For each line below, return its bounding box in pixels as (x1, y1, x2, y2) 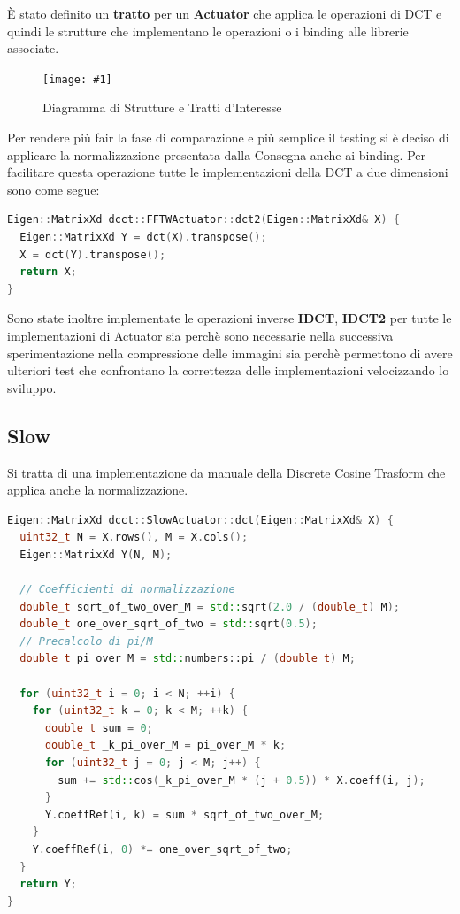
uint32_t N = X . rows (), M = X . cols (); (19, 531, 249, 544)
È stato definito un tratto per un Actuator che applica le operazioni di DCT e (7, 4, 442, 22)
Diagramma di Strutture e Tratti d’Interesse (42, 98, 282, 117)
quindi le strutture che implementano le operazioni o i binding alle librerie (7, 21, 409, 40)
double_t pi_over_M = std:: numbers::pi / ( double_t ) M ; (19, 652, 356, 665)
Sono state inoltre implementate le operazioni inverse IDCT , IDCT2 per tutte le (7, 309, 452, 327)
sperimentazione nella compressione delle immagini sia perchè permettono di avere (7, 343, 453, 362)
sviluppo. (7, 378, 57, 396)
